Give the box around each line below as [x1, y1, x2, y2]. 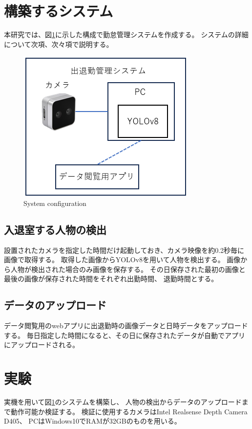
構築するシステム [4, 1, 113, 21]
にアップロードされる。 [4, 339, 79, 350]
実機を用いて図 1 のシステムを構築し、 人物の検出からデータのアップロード [4, 397, 242, 407]
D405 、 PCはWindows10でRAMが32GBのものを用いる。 [4, 416, 181, 426]
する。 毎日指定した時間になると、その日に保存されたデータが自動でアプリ [4, 330, 246, 340]
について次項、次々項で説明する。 [4, 39, 113, 49]
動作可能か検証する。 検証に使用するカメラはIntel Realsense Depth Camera [10, 406, 248, 416]
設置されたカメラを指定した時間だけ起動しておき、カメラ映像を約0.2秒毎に [4, 245, 245, 255]
